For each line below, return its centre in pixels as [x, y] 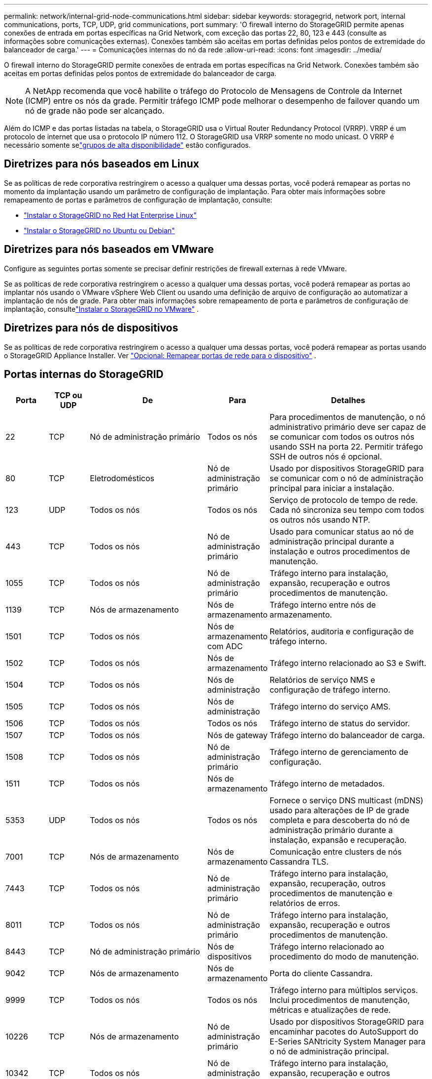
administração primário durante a [331, 830]
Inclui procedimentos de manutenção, [340, 1000]
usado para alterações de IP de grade [339, 810]
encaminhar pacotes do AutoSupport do [344, 1032]
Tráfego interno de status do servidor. [340, 724]
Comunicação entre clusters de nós [336, 852]
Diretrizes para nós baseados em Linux [102, 164]
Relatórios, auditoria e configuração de [342, 632]
